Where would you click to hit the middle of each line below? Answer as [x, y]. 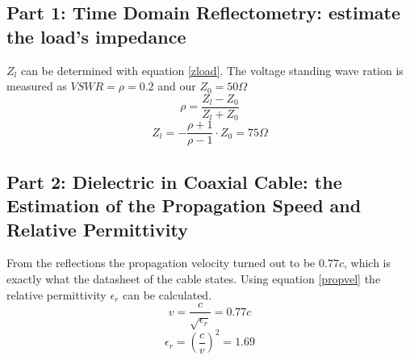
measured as [37, 86]
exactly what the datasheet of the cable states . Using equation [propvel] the [194, 278]
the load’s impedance [96, 36]
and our [177, 86]
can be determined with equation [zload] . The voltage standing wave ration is [212, 70]
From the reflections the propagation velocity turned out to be [161, 263]
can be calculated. [167, 294]
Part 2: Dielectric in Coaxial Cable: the [174, 181]
